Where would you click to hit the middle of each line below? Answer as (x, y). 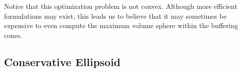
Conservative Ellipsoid (62, 61)
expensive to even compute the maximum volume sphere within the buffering (121, 25)
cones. (13, 35)
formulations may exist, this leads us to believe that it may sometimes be (115, 16)
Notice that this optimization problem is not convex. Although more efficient (121, 6)
